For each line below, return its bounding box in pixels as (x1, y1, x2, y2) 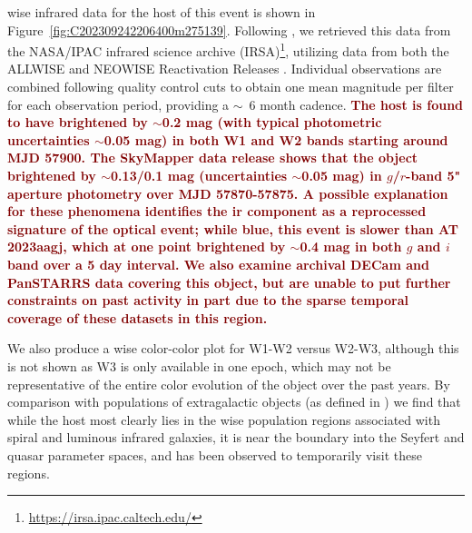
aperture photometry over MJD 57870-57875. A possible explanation (7, 183, 448, 202)
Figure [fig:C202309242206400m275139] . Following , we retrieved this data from (7, 20, 451, 39)
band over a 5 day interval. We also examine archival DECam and (7, 254, 429, 273)
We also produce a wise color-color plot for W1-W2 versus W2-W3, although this (7, 339, 459, 358)
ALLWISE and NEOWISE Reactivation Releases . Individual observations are (7, 59, 442, 78)
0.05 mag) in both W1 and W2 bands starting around (103, 130, 448, 149)
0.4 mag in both (300, 237, 402, 256)
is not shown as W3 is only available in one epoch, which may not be (7, 356, 391, 375)
